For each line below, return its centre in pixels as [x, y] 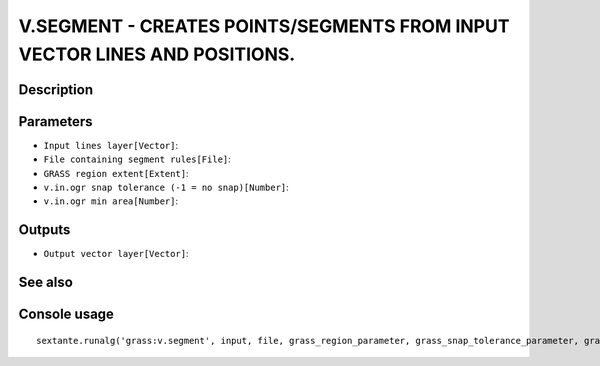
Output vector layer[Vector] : [116, 254]
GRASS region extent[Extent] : [116, 173]
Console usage [66, 314]
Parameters [55, 121]
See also [46, 282]
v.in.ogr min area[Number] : [111, 201]
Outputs [44, 230]
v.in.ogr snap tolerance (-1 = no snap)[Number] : [166, 187]
